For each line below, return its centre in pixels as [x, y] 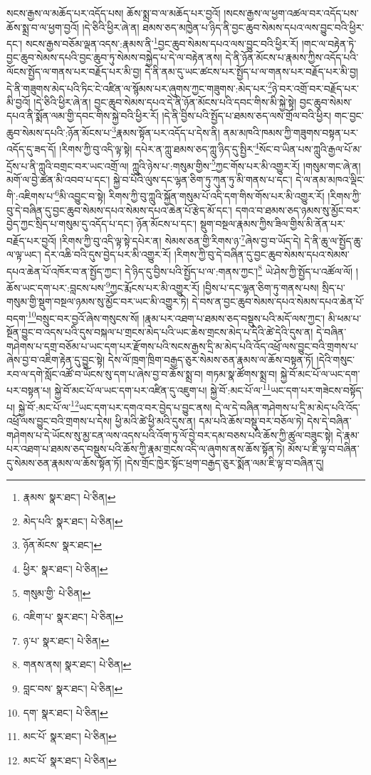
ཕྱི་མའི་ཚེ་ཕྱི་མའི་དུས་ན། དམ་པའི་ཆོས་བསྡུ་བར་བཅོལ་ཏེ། [209, 420]
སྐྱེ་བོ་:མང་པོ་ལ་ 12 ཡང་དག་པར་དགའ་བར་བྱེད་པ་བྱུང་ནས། [115, 406]
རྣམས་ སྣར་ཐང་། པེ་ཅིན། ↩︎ [69, 497]
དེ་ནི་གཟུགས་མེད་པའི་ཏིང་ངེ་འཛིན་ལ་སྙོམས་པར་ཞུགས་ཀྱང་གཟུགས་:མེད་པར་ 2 [139, 87]
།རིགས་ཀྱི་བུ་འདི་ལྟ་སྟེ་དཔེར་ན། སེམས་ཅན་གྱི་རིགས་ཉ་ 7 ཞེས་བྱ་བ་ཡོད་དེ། [180, 239]
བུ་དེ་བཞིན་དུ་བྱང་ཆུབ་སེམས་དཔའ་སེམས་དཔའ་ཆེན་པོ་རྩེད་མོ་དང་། [119, 210]
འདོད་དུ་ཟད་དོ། [31, 148]
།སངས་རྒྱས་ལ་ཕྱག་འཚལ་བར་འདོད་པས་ [291, 13]
